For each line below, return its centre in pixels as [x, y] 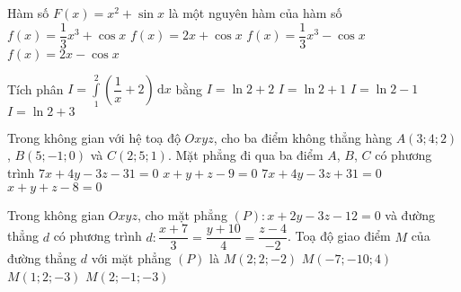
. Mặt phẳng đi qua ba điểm [245, 155]
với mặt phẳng [131, 258]
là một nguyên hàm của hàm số [255, 13]
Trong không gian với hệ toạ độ [94, 137]
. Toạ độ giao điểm [339, 236]
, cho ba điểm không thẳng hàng [303, 137]
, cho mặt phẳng [182, 214]
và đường [410, 214]
